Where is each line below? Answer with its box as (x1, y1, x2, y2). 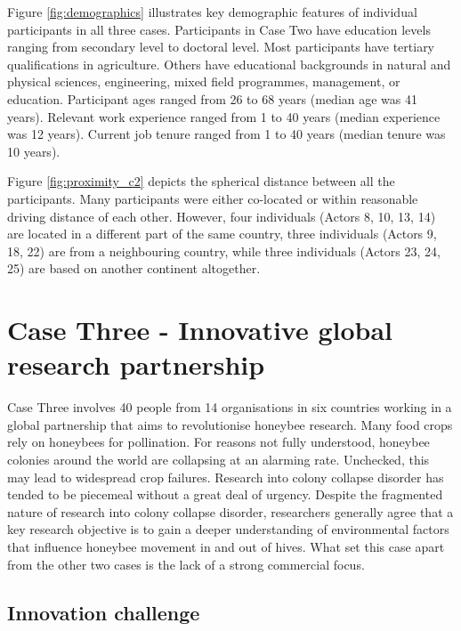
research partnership (7, 346, 265, 383)
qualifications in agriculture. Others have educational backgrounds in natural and (7, 54, 451, 73)
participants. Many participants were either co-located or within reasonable (7, 189, 418, 207)
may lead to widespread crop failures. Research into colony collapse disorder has (7, 467, 444, 486)
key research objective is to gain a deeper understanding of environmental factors (7, 520, 449, 538)
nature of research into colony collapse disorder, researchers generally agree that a (7, 502, 454, 521)
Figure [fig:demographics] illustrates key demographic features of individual (7, 3, 417, 20)
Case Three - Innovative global (7, 311, 393, 348)
